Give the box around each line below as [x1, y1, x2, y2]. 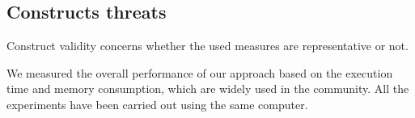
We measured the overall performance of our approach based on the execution [6, 64, 393, 81]
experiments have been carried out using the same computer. [6, 95, 308, 112]
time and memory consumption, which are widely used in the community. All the [6, 80, 409, 97]
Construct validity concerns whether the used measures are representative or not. [6, 37, 409, 54]
